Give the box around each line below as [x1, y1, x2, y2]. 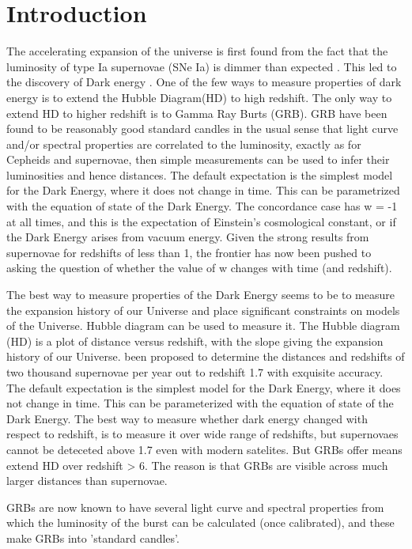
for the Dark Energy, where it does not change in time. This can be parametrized [6, 182, 400, 199]
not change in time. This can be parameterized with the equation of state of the [6, 395, 394, 411]
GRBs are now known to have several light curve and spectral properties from [6, 498, 384, 515]
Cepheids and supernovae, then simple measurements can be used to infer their [6, 151, 390, 168]
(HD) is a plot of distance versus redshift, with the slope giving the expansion [6, 332, 384, 349]
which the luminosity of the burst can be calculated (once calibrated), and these [6, 514, 395, 531]
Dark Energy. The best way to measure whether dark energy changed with [6, 410, 368, 426]
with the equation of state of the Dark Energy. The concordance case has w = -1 [6, 198, 398, 214]
